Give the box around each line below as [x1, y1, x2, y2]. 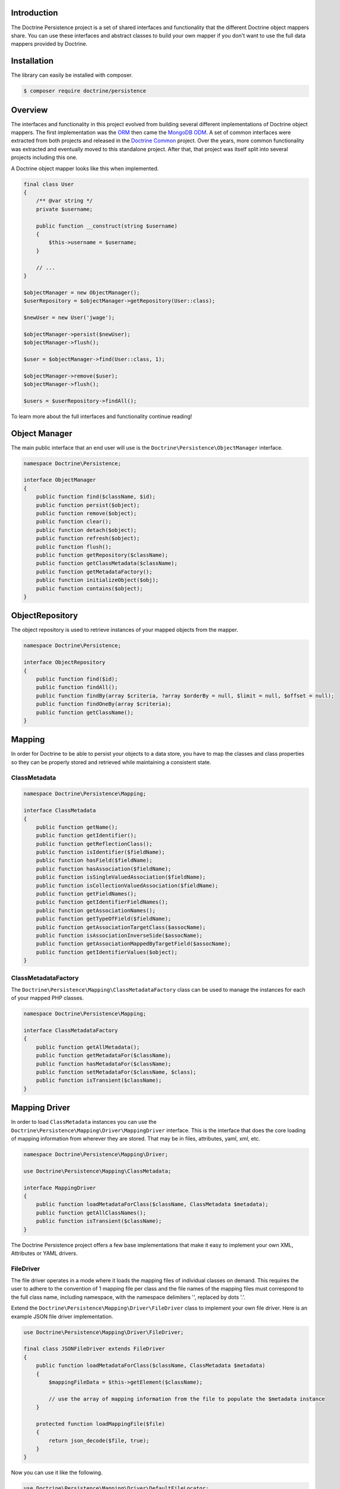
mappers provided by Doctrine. [11, 41, 88, 48]
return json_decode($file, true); [48, 1437, 149, 1444]
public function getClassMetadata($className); [36, 560, 178, 567]
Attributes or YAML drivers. [11, 1250, 78, 1257]
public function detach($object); [36, 527, 137, 533]
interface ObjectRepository [23, 659, 105, 666]
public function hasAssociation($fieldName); [36, 865, 171, 872]
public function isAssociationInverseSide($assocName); [36, 932, 203, 939]
